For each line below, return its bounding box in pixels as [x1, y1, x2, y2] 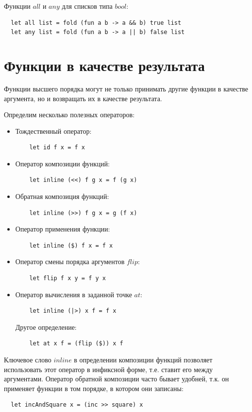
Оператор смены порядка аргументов [15, 256, 125, 267]
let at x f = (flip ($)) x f [29, 340, 123, 347]
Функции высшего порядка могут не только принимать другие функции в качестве [4, 83, 249, 93]
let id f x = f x [29, 144, 85, 151]
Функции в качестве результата [4, 55, 205, 75]
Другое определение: [15, 322, 77, 332]
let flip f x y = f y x [29, 275, 106, 282]
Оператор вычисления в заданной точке [15, 289, 132, 299]
